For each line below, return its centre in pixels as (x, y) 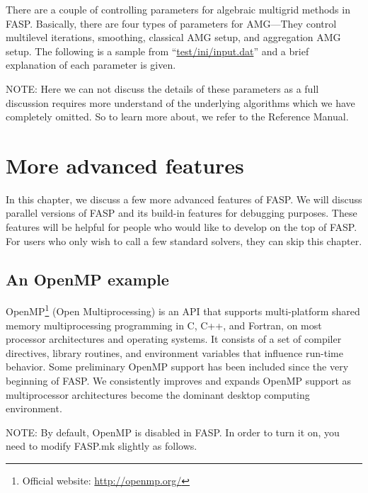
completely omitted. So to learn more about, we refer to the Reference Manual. (177, 117)
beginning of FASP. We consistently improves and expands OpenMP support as (179, 381)
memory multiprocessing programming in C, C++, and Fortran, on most (164, 325)
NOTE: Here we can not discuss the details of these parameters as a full (162, 88)
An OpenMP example (87, 279)
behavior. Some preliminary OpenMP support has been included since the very (177, 367)
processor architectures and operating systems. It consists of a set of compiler (174, 339)
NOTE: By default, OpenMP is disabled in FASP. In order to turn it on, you (173, 432)
